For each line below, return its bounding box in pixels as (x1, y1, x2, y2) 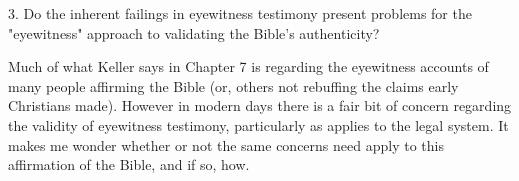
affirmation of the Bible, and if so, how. (8, 154, 250, 175)
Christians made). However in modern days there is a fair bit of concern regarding (8, 95, 512, 116)
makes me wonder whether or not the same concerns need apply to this (8, 134, 444, 155)
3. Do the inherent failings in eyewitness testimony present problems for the (8, 3, 472, 23)
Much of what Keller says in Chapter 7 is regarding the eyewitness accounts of (8, 56, 489, 77)
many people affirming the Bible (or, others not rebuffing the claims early (8, 75, 459, 96)
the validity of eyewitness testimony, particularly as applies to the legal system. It (8, 114, 509, 135)
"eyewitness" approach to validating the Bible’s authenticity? (8, 22, 380, 43)
